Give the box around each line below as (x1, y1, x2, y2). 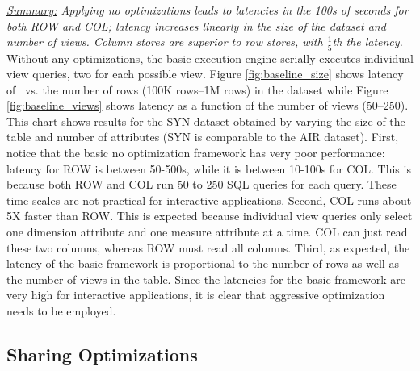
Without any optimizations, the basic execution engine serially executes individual (6, 49, 414, 66)
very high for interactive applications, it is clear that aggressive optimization (6, 286, 385, 303)
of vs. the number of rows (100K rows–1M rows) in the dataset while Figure (6, 81, 388, 98)
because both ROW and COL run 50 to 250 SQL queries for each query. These (6, 176, 397, 193)
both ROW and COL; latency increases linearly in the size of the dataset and (6, 17, 386, 34)
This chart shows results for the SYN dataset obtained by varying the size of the (6, 112, 405, 129)
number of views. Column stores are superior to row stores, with (6, 33, 323, 50)
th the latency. (332, 33, 403, 50)
